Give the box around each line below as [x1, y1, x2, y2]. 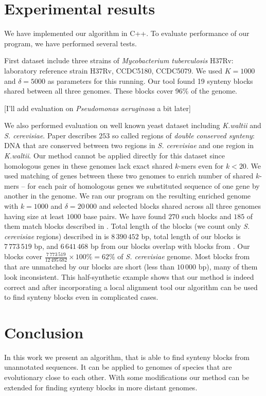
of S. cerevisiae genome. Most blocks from [117, 251, 250, 261]
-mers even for [179, 160, 224, 171]
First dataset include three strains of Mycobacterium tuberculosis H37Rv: [4, 55, 234, 66]
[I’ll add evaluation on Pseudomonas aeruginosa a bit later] [4, 102, 191, 113]
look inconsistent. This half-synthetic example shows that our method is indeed [4, 271, 254, 282]
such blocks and [181, 210, 232, 221]
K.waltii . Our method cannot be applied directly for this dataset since [4, 150, 225, 161]
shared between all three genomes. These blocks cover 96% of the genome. [4, 85, 237, 96]
